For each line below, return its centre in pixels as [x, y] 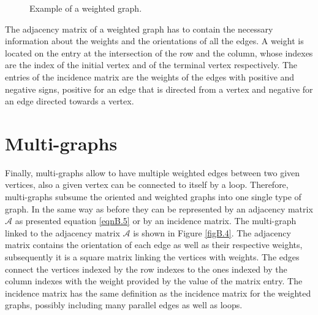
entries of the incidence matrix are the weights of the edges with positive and [150, 76]
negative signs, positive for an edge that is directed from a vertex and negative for [159, 89]
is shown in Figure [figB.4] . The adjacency [212, 232]
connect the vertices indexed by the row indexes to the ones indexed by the [146, 269]
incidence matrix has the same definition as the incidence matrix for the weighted [158, 293]
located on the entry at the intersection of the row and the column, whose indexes [159, 52]
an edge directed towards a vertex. [70, 101]
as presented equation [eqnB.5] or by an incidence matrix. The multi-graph [156, 221]
